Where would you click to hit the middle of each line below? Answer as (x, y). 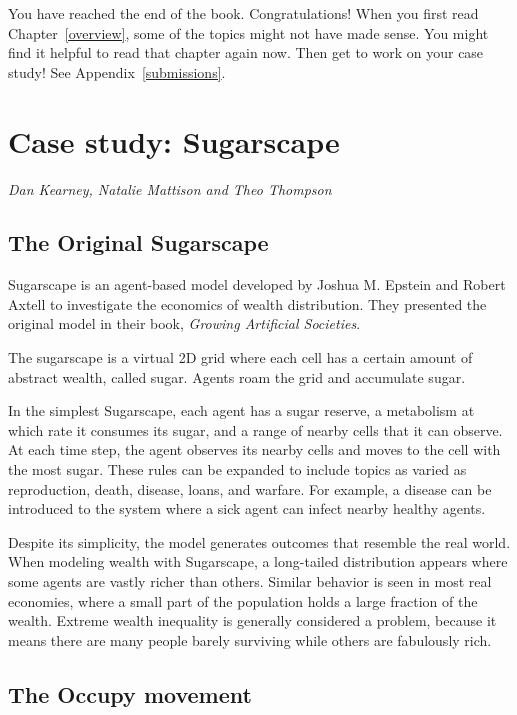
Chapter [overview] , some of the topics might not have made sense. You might (248, 32)
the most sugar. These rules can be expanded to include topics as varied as (237, 469)
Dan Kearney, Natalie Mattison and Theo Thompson (170, 188)
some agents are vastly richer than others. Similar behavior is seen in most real (250, 581)
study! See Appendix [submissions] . (117, 71)
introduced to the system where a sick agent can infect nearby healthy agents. (247, 508)
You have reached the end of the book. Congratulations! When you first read (243, 13)
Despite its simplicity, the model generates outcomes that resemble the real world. (259, 541)
